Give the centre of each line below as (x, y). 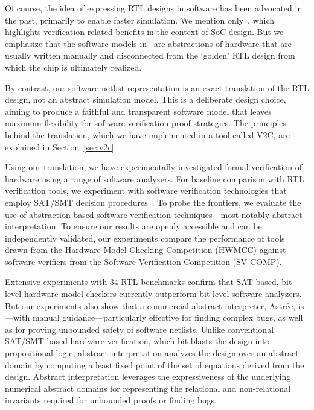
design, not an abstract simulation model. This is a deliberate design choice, (146, 99)
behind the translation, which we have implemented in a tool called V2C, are (147, 134)
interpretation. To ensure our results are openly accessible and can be (133, 226)
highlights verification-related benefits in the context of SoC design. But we (144, 32)
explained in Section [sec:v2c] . (61, 146)
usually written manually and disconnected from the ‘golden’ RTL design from (150, 55)
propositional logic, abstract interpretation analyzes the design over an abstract (152, 353)
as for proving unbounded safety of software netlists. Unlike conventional (139, 329)
